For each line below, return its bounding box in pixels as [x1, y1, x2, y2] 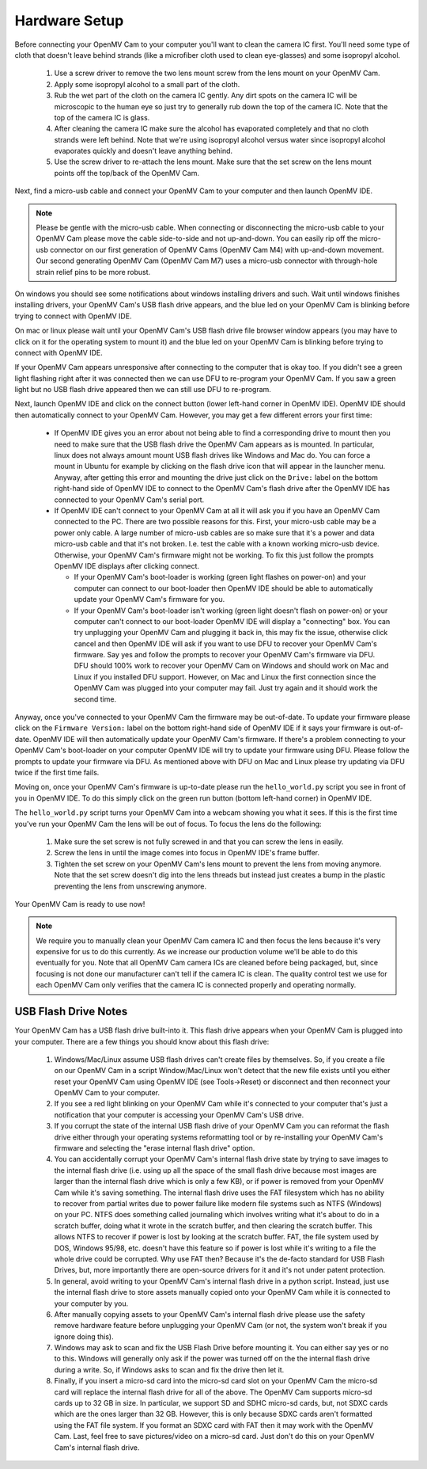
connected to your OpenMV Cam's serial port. [54, 495, 205, 504]
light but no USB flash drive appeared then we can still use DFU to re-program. [14, 385, 272, 394]
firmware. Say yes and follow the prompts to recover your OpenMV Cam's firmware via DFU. [74, 650, 376, 660]
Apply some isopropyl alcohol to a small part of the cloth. [54, 79, 240, 89]
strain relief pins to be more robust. [36, 267, 151, 276]
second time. [74, 694, 117, 704]
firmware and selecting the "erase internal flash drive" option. [54, 1144, 255, 1153]
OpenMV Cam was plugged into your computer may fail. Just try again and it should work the [74, 683, 378, 693]
